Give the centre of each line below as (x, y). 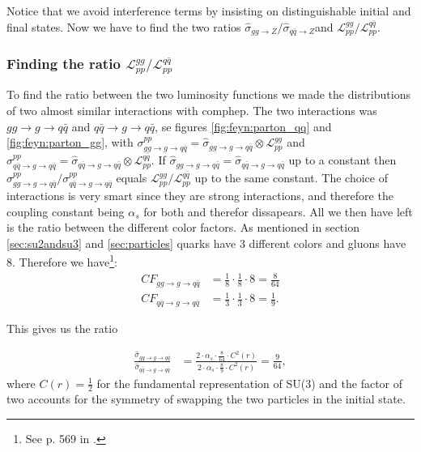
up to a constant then (342, 160)
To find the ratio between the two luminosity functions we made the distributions (208, 94)
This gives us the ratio (62, 328)
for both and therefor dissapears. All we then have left (278, 211)
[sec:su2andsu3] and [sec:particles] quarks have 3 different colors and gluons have (206, 243)
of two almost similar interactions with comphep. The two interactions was (192, 110)
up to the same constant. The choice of (291, 178)
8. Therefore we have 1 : (62, 261)
